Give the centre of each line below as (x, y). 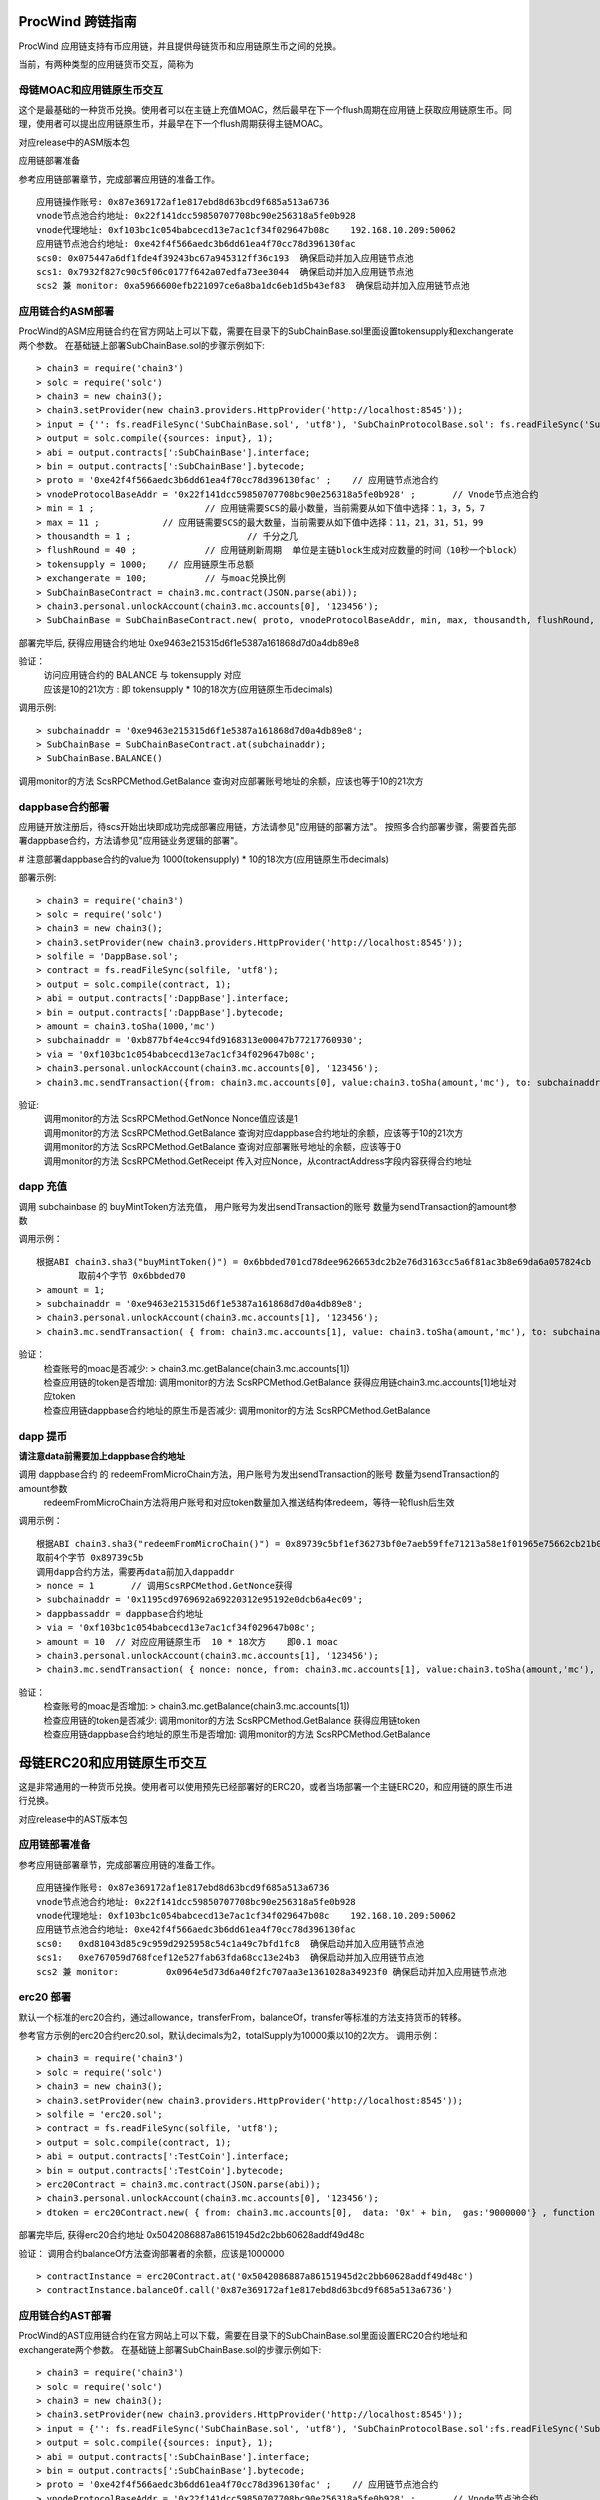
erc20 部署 (45, 1997)
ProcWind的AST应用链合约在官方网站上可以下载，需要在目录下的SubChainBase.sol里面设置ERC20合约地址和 (243, 2336)
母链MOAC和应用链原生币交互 (91, 90)
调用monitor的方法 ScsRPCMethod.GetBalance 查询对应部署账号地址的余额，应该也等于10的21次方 (221, 781)
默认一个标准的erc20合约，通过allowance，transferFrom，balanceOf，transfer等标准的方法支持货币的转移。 (242, 2017)
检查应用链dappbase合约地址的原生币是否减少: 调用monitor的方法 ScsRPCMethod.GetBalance (237, 1410)
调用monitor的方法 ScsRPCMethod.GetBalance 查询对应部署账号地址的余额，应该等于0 (222, 1147)
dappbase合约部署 (64, 807)
